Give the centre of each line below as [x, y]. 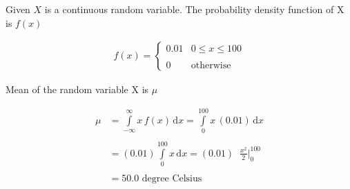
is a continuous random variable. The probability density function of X [194, 9]
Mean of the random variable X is [77, 89]
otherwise [211, 65]
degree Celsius [172, 179]
